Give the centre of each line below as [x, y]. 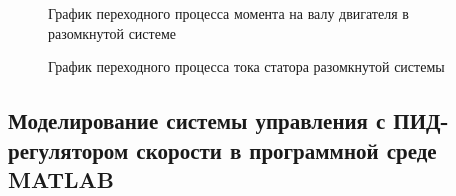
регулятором [68, 149]
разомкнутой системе [112, 32]
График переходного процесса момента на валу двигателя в [228, 13]
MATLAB [61, 178]
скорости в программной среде [286, 149]
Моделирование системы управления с [197, 120]
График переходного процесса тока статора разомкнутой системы [246, 66]
